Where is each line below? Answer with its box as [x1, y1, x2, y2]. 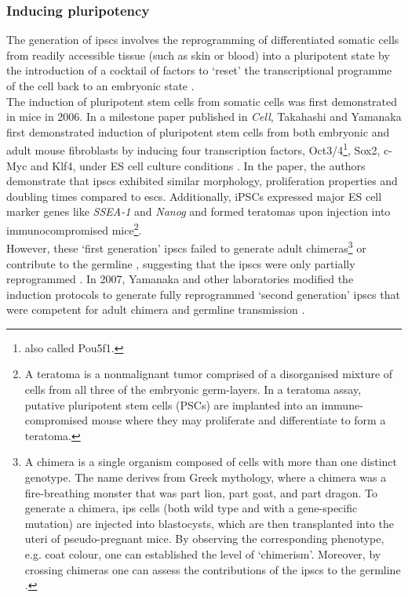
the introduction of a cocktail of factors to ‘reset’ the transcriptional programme [6, 62, 392, 78]
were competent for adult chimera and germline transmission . [6, 301, 305, 318]
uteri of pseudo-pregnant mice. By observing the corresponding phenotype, [24, 530, 384, 547]
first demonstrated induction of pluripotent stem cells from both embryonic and [6, 123, 390, 140]
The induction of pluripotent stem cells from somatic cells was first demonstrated [6, 93, 398, 109]
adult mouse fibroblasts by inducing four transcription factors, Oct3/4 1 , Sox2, [6, 140, 381, 158]
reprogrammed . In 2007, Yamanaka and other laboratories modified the [6, 271, 354, 287]
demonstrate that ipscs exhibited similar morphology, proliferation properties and [6, 173, 398, 189]
